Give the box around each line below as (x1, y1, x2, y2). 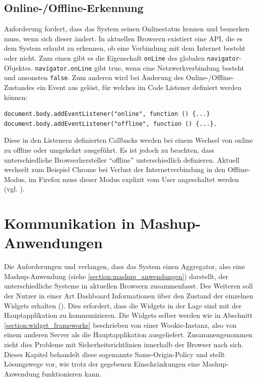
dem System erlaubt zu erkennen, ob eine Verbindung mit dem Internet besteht (4, 43, 246, 53)
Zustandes (4, 82, 35, 92)
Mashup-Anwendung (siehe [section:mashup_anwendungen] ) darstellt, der (4, 271, 229, 281)
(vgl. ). (4, 184, 25, 194)
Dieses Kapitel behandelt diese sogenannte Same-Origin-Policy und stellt (4, 349, 225, 359)
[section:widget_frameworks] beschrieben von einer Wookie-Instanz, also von (4, 319, 237, 330)
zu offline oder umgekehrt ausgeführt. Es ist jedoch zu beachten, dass (4, 144, 214, 155)
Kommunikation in (4, 213, 135, 233)
